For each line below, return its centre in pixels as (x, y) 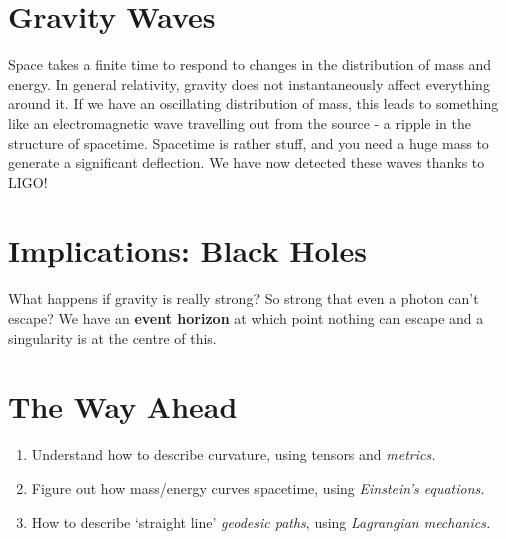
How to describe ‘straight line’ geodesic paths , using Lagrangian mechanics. (261, 521)
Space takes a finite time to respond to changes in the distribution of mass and (250, 64)
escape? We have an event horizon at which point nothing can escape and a (246, 318)
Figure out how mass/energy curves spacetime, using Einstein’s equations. (258, 487)
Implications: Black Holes (187, 250)
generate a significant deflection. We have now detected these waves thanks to (246, 162)
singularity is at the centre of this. (112, 337)
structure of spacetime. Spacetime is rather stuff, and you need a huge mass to (248, 142)
